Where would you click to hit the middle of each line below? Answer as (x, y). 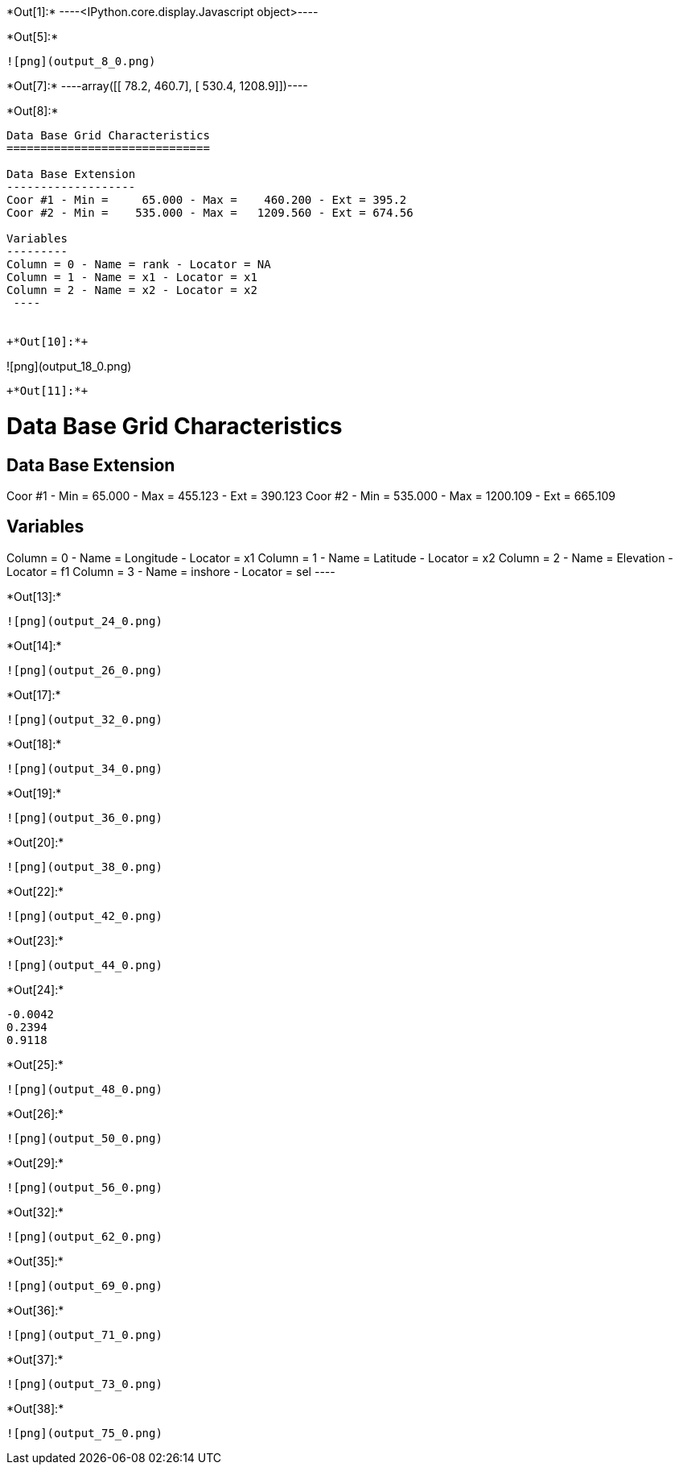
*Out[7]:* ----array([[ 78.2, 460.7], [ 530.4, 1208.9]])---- (157, 86)
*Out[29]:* (35, 1162)
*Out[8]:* (33, 111)
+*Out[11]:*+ (47, 391)
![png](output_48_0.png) (84, 1089)
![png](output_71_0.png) (84, 1334)
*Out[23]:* (35, 940)
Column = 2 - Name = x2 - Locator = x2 (132, 290)
